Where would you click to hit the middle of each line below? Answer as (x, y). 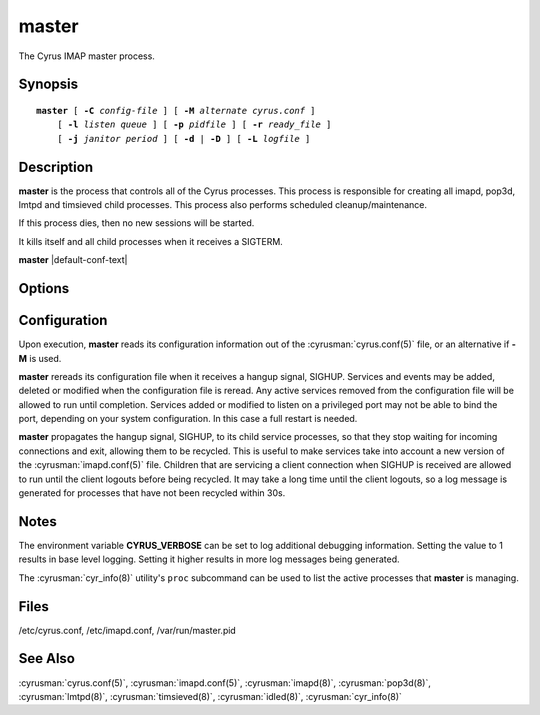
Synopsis (48, 84)
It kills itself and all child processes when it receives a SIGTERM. (151, 241)
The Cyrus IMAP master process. (86, 56)
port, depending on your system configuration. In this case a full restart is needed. (188, 419)
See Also (46, 658)
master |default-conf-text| (73, 260)
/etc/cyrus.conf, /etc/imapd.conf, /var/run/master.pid (127, 630)
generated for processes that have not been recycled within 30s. (152, 493)
